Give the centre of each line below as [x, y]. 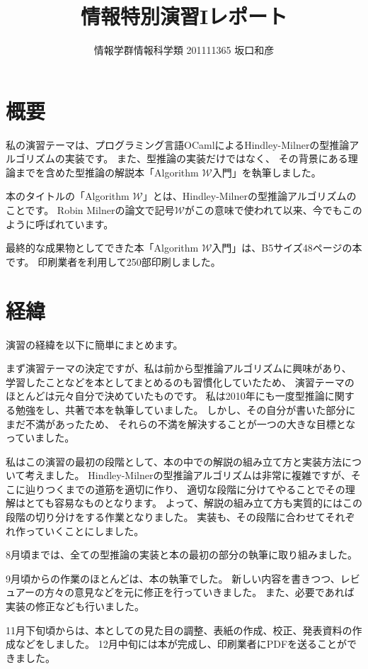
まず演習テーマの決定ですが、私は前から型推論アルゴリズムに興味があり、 [179, 368]
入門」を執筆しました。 [266, 172]
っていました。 [40, 438]
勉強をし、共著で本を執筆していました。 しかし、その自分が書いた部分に [185, 409]
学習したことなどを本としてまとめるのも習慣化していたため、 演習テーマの [180, 382]
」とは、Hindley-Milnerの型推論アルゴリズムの [249, 196]
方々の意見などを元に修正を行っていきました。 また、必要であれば [199, 592]
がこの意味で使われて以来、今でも [263, 210]
